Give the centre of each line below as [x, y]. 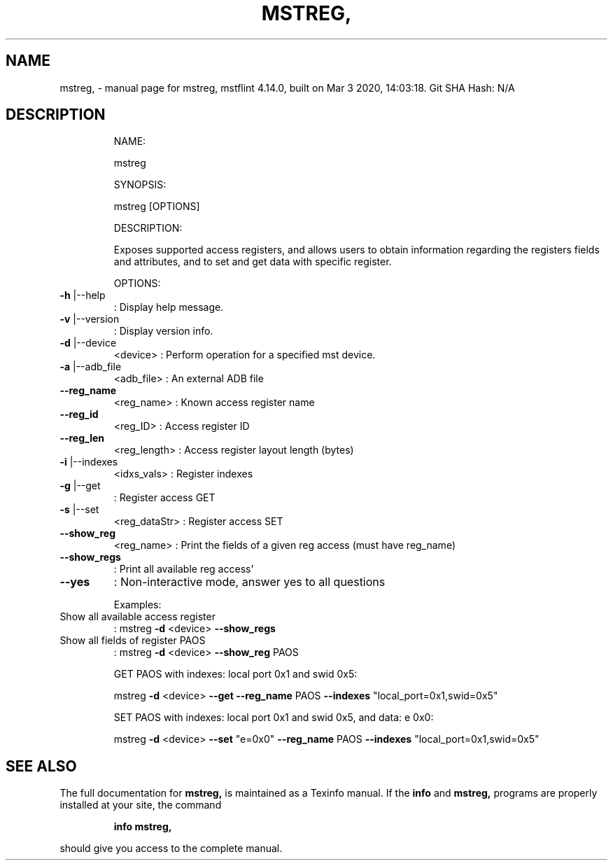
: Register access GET [164, 498]
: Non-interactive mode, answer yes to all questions [249, 582]
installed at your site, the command [141, 805]
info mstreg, [143, 827]
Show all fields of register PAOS [133, 641]
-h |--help [83, 295]
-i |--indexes [89, 462]
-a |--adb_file [91, 367]
